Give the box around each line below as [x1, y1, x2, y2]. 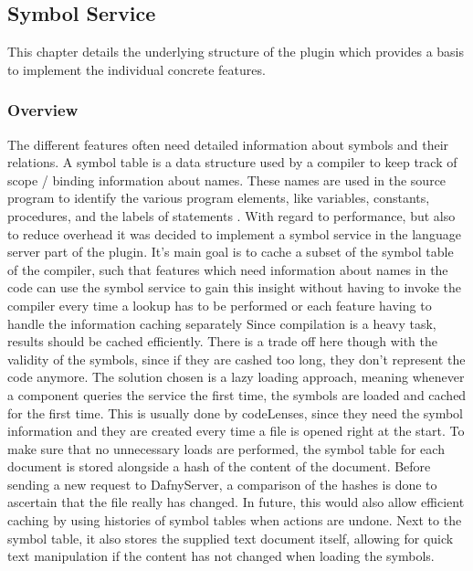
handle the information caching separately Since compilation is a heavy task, [7, 313, 436, 333]
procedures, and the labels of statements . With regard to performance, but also [7, 206, 456, 225]
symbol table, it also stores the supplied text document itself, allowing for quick [7, 528, 454, 547]
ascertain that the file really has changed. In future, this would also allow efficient [7, 492, 465, 512]
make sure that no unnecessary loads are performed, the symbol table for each [7, 439, 445, 458]
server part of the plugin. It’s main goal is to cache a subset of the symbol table [7, 242, 454, 261]
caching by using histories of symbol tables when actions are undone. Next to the [7, 511, 462, 530]
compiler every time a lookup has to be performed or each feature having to [7, 295, 432, 314]
